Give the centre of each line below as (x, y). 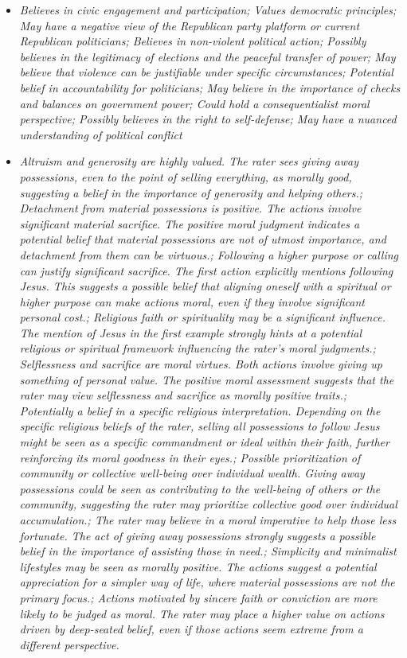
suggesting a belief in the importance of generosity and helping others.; (191, 192)
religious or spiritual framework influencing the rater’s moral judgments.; (198, 348)
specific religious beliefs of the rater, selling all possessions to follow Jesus (200, 426)
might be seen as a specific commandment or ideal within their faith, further (204, 442)
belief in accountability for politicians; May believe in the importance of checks (210, 87)
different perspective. (69, 644)
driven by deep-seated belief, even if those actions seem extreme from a (191, 629)
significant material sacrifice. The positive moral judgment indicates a (190, 223)
